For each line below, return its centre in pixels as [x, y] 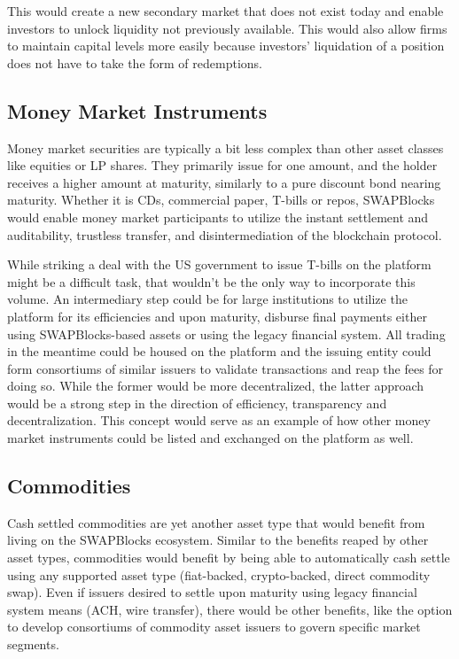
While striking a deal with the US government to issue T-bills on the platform [219, 264]
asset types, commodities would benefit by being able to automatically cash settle [229, 558]
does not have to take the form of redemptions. [135, 62]
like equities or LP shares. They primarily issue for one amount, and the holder [222, 165]
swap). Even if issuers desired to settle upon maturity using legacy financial [212, 592]
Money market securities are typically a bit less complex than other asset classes [226, 147]
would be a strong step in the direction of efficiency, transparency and [197, 403]
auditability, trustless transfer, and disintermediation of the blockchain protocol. [225, 234]
